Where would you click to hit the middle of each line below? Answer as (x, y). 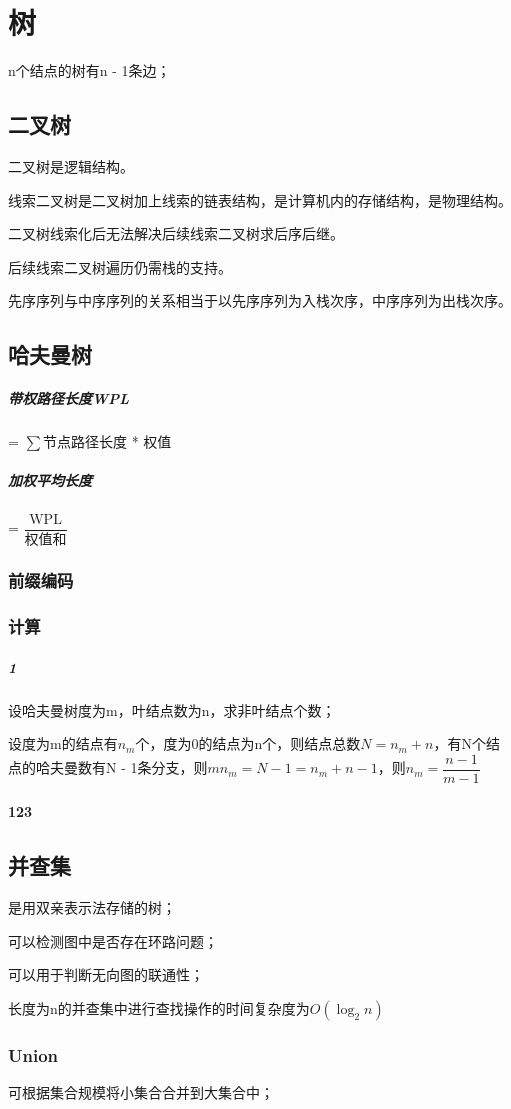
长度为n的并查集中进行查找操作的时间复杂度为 (159, 1007)
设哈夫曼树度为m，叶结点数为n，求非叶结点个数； (172, 709)
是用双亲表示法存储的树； (92, 907)
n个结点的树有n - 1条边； (89, 70)
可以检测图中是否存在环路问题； (113, 940)
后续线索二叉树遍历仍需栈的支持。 (120, 266)
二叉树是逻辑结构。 (71, 165)
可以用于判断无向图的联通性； (106, 974)
